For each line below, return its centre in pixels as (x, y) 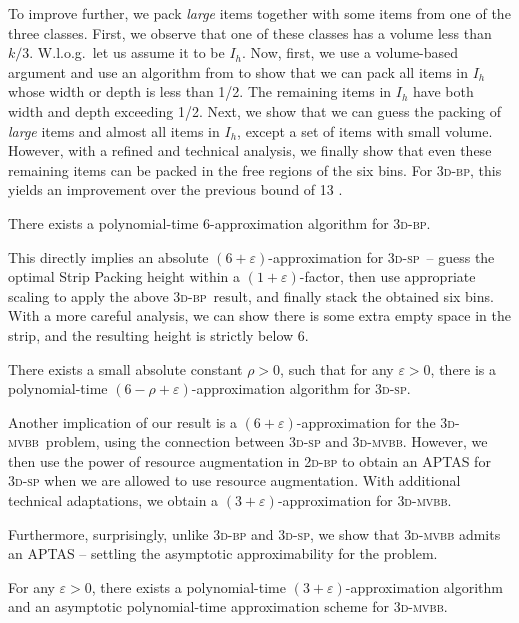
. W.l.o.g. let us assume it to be (127, 52)
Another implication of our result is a (122, 421)
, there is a (463, 368)
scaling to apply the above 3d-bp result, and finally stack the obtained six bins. (251, 295)
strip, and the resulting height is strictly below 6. (158, 334)
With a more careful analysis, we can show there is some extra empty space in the (259, 315)
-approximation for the (366, 421)
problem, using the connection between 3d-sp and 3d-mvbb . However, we (266, 441)
